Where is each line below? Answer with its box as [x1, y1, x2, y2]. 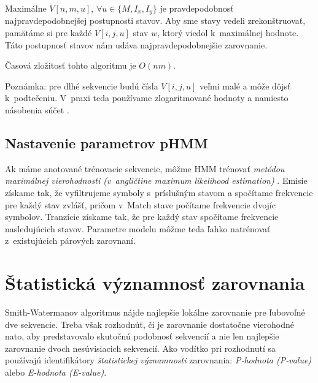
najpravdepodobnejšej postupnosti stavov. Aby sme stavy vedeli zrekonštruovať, [5, 14, 306, 27]
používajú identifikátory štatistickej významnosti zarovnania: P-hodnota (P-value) [5, 354, 312, 366]
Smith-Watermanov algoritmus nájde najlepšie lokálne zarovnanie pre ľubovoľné [5, 306, 305, 319]
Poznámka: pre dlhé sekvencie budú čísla [5, 79, 158, 92]
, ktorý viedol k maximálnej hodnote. [157, 26, 299, 39]
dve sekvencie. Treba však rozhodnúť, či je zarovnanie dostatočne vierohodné [5, 317, 294, 330]
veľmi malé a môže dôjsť [199, 79, 291, 92]
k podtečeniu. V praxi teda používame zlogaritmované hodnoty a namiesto [5, 91, 289, 104]
